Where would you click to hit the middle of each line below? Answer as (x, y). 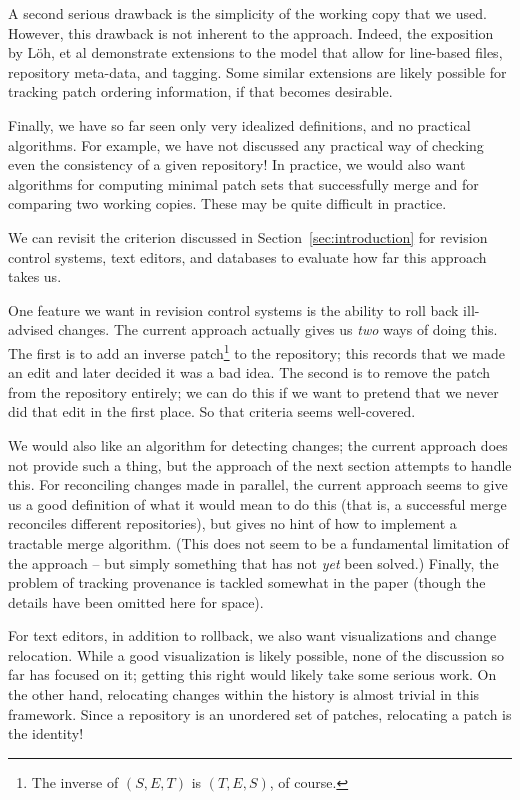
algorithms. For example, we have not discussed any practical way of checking (246, 144)
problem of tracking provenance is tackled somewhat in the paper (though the (247, 582)
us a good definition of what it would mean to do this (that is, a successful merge (257, 503)
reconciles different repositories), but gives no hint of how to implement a (232, 523)
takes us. (35, 276)
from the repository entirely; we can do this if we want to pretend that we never (253, 391)
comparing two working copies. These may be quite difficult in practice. (227, 203)
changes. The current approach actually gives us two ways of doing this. (278, 329)
